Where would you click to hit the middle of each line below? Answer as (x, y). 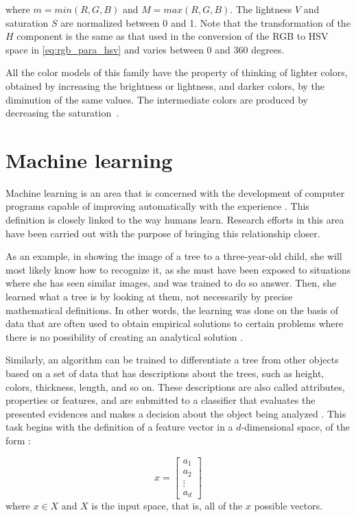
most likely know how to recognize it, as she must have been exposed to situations (178, 269)
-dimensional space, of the (295, 427)
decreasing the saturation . (62, 113)
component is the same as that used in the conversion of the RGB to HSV (173, 36)
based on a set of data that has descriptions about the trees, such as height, (165, 373)
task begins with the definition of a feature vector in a (119, 427)
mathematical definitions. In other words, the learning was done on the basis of (172, 310)
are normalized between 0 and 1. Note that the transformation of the (205, 22)
